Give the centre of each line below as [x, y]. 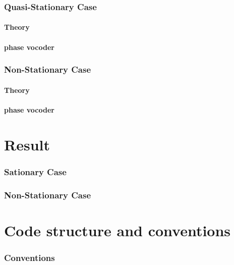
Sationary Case [35, 171]
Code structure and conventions [118, 230]
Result [27, 144]
